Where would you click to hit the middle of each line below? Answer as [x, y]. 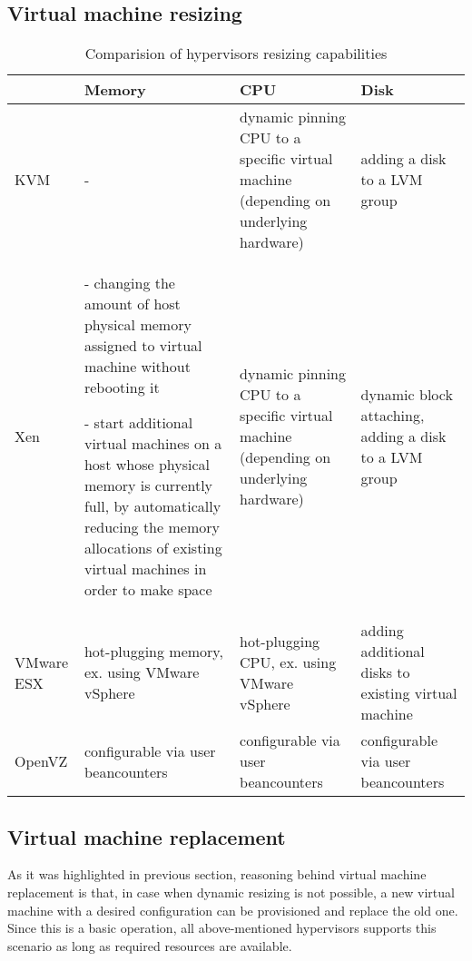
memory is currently [148, 485]
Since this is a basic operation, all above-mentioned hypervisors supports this [222, 928]
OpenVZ [41, 761]
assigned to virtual [143, 346]
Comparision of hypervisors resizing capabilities [236, 54]
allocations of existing [153, 548]
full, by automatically [152, 506]
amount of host [132, 304]
